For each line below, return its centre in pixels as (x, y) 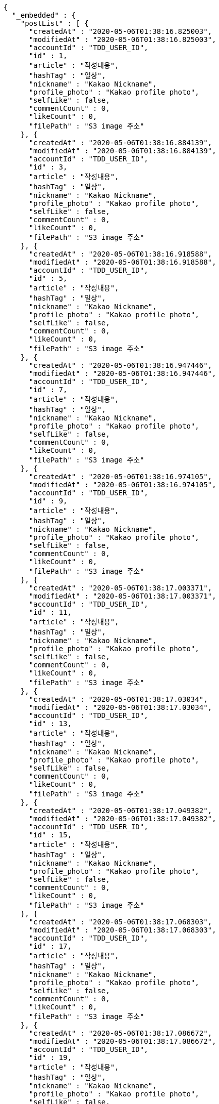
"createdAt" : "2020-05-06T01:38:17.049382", (121, 811)
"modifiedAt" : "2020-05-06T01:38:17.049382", (123, 819)
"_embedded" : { (44, 15)
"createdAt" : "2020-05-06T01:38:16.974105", (121, 477)
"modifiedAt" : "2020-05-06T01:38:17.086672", (123, 1041)
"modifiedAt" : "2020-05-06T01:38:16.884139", (123, 151)
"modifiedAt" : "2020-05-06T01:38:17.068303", (123, 930)
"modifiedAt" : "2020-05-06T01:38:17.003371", (123, 596)
